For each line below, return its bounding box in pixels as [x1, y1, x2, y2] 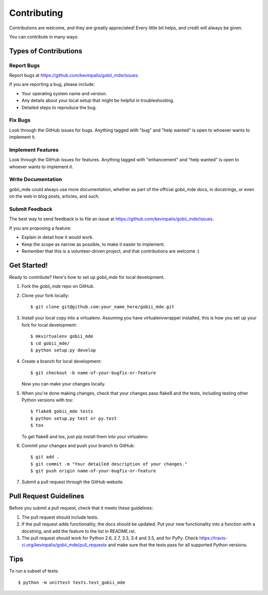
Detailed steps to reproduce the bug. [21, 104, 97, 110]
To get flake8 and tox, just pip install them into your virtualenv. [21, 433, 149, 439]
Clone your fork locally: [21, 292, 69, 298]
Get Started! [9, 261, 48, 269]
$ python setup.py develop [30, 347, 96, 353]
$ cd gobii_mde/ [30, 340, 70, 346]
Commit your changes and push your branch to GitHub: [21, 442, 135, 449]
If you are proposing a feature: [9, 225, 71, 231]
